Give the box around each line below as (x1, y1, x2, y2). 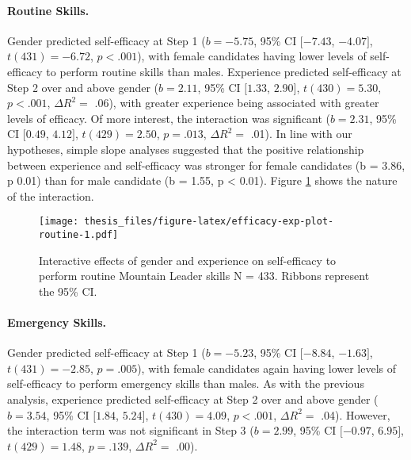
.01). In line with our (250, 125, 352, 142)
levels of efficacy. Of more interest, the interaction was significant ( (7, 109, 330, 126)
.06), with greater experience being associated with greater (94, 94, 379, 111)
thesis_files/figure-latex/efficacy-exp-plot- (84, 216, 334, 228)
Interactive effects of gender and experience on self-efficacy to (39, 251, 337, 268)
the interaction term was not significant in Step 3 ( (7, 422, 254, 439)
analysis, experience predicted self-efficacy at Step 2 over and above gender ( (7, 391, 379, 407)
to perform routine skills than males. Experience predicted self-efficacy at (46, 63, 401, 79)
